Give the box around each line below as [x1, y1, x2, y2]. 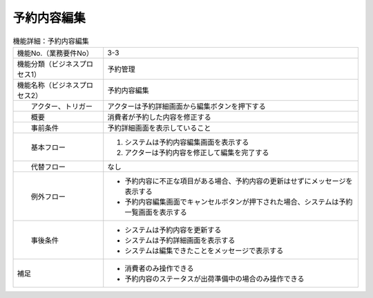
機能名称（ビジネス [17, 80, 79, 90]
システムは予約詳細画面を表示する [124, 235, 236, 245]
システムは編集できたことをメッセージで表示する [124, 245, 284, 255]
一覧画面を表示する [124, 207, 187, 217]
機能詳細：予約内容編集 [12, 36, 90, 46]
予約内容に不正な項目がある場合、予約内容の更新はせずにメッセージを [124, 176, 353, 186]
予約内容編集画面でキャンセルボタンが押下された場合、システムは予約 [124, 197, 353, 207]
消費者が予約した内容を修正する [107, 112, 211, 122]
